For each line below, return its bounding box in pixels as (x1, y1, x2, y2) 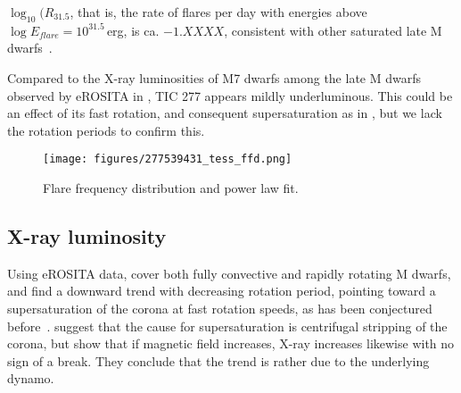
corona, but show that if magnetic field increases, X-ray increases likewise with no (7, 334, 455, 353)
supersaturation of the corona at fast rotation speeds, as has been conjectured (7, 299, 432, 317)
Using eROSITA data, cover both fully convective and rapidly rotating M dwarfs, (7, 263, 451, 282)
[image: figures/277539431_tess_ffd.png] (43, 153, 292, 166)
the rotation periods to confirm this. (7, 121, 205, 139)
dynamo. (7, 369, 54, 388)
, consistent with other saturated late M (224, 21, 442, 39)
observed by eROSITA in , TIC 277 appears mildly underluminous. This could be (7, 86, 453, 105)
